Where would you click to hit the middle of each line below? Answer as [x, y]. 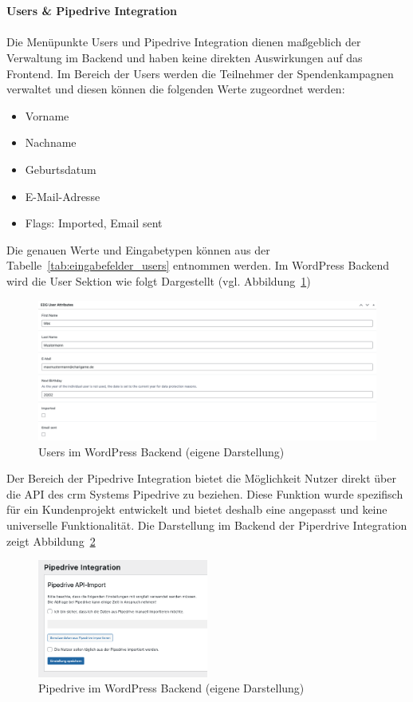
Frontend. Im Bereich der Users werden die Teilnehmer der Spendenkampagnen [200, 73]
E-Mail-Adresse [63, 196]
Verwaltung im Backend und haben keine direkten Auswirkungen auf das [185, 57]
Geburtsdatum [61, 169]
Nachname [51, 142]
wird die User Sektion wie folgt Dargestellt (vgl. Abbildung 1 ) [159, 280]
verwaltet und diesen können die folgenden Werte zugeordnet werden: [176, 89]
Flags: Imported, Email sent [94, 223]
